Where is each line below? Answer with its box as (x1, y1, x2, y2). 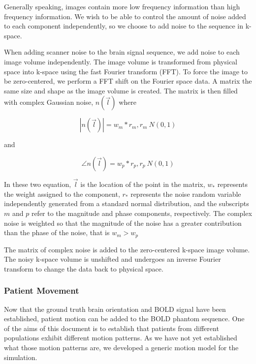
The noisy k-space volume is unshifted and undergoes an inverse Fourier (4, 254, 221, 264)
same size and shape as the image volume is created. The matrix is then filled (4, 85, 238, 95)
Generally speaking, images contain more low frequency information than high (4, 1, 240, 11)
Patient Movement (4, 284, 79, 297)
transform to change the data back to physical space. (4, 263, 163, 273)
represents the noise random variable (130, 188, 241, 199)
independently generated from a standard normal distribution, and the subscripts (4, 198, 249, 209)
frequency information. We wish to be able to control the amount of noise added (4, 11, 246, 21)
